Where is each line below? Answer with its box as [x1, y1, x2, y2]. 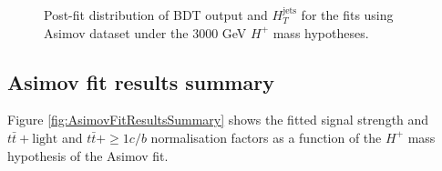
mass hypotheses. [272, 23, 369, 42]
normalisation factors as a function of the [150, 127, 382, 146]
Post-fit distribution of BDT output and [44, 5, 268, 24]
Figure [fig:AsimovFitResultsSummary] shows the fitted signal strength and [7, 110, 429, 129]
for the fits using [301, 5, 394, 24]
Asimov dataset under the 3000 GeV [44, 23, 247, 42]
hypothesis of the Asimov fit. [7, 146, 169, 165]
